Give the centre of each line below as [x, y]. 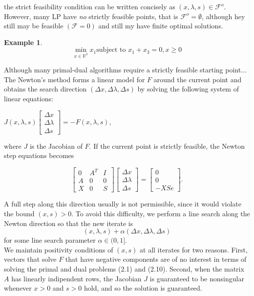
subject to [111, 50]
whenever [18, 288]
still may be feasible [34, 26]
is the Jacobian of [56, 146]
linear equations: [29, 98]
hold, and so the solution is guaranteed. [143, 288]
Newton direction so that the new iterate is [69, 223]
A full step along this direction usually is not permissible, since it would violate [123, 204]
